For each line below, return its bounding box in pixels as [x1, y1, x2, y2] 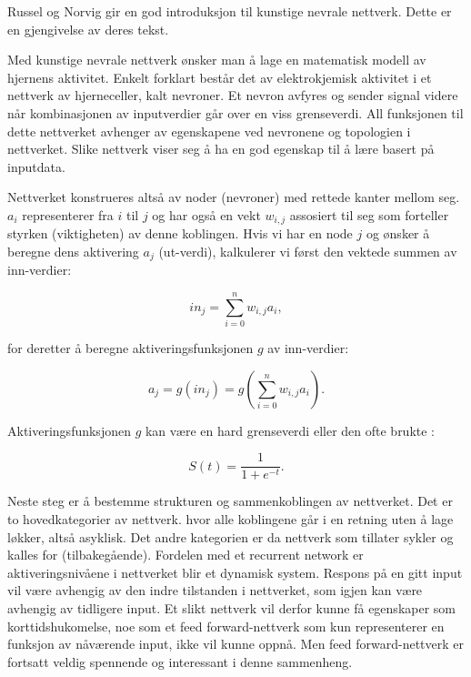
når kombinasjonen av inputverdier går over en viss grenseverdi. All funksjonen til [7, 103, 464, 122]
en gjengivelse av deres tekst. [7, 19, 169, 38]
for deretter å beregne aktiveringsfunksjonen [7, 338, 254, 358]
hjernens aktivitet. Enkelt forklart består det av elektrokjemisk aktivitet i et [7, 67, 432, 86]
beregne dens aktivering [7, 241, 139, 260]
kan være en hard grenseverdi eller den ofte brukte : [145, 420, 436, 440]
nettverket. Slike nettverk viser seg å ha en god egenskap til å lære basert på [7, 139, 435, 158]
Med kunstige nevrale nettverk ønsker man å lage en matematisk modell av [7, 50, 426, 69]
